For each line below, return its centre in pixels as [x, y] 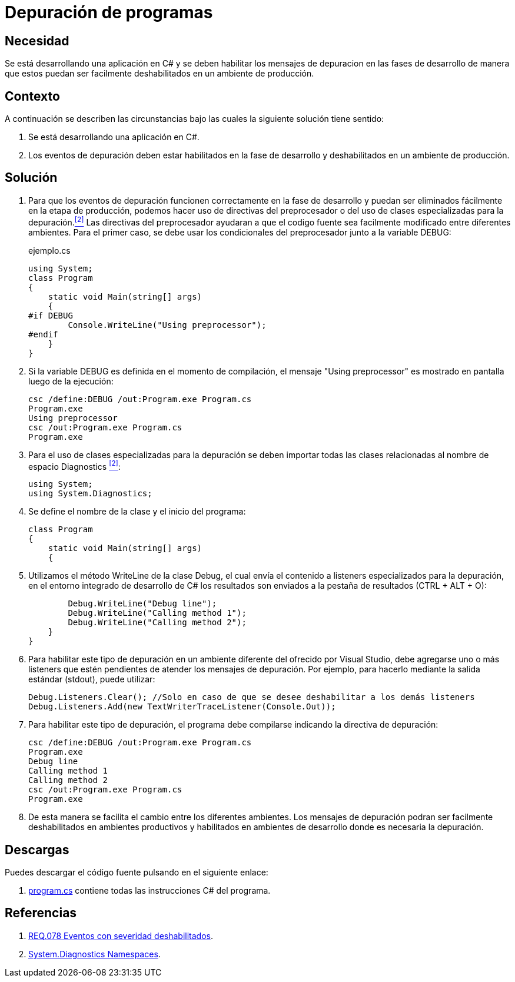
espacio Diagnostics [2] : [74, 465]
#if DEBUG [51, 315]
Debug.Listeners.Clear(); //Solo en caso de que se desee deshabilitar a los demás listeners [252, 697]
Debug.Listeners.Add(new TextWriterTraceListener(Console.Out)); [182, 707]
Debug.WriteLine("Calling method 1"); [157, 613]
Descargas [37, 850]
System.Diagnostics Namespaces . [94, 954]
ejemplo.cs [49, 250]
